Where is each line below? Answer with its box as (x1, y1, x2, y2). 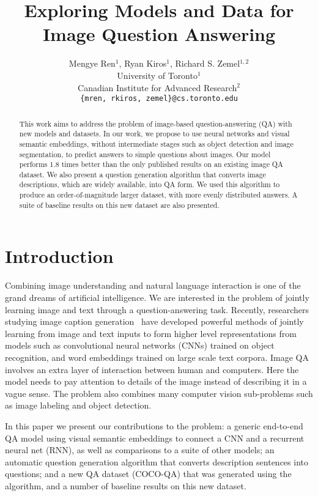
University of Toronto (117, 68, 198, 81)
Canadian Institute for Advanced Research (78, 81, 237, 94)
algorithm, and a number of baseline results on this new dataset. (5, 479, 246, 492)
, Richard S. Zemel (169, 57, 240, 70)
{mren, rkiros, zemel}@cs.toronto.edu (80, 94, 238, 103)
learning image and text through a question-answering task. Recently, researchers (5, 303, 309, 316)
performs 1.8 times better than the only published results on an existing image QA (19, 159, 284, 169)
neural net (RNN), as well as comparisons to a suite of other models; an (5, 443, 275, 456)
